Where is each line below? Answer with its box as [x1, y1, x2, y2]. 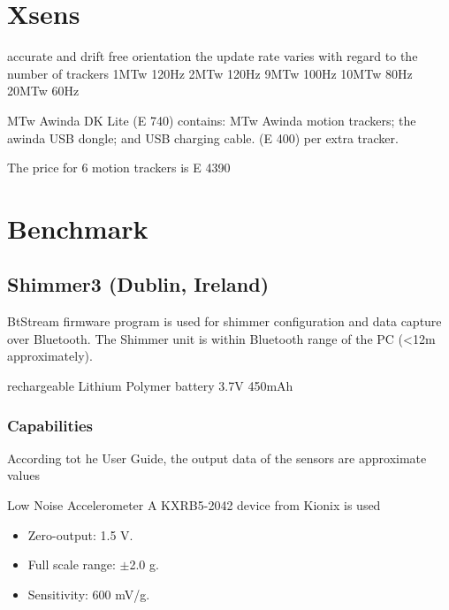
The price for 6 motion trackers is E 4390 [7, 158, 231, 177]
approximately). [7, 347, 93, 365]
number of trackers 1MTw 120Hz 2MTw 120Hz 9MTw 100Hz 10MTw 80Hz [7, 64, 413, 82]
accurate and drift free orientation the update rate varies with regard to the [7, 47, 418, 65]
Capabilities [7, 414, 94, 436]
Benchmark [7, 210, 148, 246]
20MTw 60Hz [7, 81, 80, 100]
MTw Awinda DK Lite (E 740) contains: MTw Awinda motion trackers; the [7, 111, 416, 129]
